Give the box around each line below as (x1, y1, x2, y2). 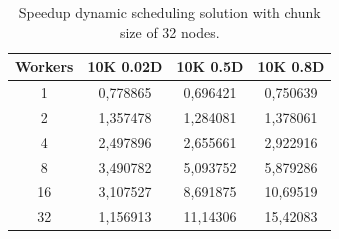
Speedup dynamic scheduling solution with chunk (18, 2, 321, 22)
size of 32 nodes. (119, 21, 220, 42)
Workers (15, 56, 74, 77)
